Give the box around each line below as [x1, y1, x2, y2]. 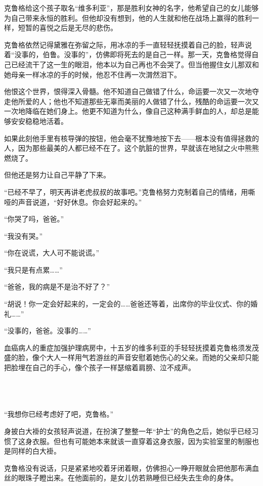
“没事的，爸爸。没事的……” [4, 325, 91, 336]
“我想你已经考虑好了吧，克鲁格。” [4, 409, 114, 419]
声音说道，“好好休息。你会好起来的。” [18, 196, 142, 207]
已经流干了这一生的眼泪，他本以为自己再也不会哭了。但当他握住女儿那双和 [11, 59, 259, 69]
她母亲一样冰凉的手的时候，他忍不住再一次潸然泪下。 [4, 69, 181, 79]
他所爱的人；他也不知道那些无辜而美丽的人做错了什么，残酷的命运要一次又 [11, 96, 259, 106]
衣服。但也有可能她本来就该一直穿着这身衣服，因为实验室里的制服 [32, 435, 252, 446]
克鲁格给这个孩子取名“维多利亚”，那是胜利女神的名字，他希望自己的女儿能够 [4, 3, 259, 13]
